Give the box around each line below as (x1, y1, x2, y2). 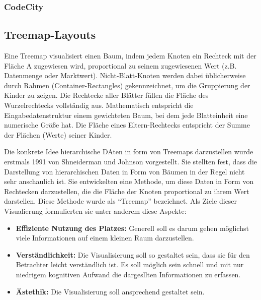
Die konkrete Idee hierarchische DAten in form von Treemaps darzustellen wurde (4, 146, 253, 157)
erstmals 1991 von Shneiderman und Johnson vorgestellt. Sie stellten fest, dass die (4, 156, 257, 166)
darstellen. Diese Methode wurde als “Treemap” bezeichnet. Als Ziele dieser (4, 196, 237, 206)
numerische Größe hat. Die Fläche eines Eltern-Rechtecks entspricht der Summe (4, 119, 250, 130)
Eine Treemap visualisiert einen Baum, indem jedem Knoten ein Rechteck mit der (4, 50, 256, 61)
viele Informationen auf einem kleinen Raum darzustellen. (16, 232, 194, 243)
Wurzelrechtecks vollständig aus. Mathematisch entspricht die (4, 100, 194, 110)
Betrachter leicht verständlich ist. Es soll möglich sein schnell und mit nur (16, 259, 244, 270)
